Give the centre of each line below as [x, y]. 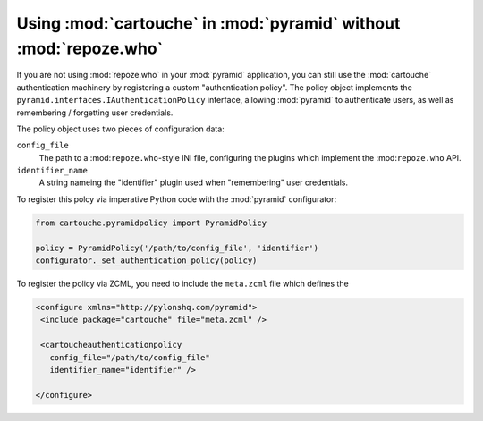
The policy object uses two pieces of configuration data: [121, 129]
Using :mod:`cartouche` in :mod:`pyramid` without [208, 23]
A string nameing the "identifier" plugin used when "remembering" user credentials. [194, 182]
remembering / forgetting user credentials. [95, 113]
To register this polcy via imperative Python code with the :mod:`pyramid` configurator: [177, 199]
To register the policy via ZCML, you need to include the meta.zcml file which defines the [182, 283]
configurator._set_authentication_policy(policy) [146, 261]
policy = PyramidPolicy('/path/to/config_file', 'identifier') [177, 248]
